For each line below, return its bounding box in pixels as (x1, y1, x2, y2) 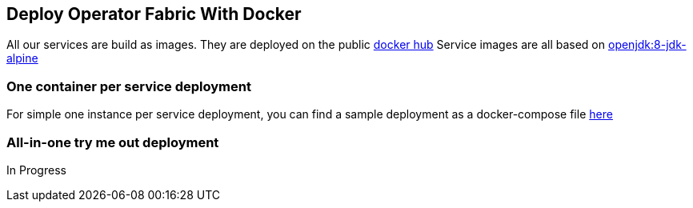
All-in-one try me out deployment (6, 134, 219, 150)
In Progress (6, 162, 66, 177)
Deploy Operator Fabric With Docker (6, 4, 302, 24)
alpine (6, 51, 38, 66)
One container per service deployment (6, 78, 251, 94)
